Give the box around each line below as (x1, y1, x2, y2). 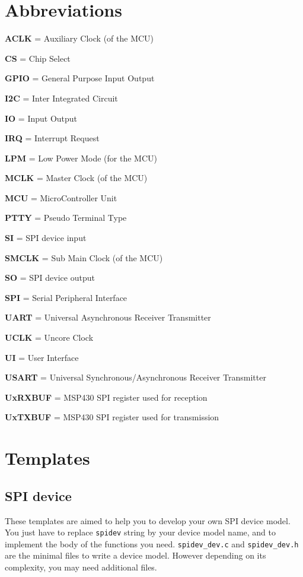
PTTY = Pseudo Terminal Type (5, 211, 127, 224)
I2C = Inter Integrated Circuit (5, 91, 118, 104)
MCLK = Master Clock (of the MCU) (5, 172, 148, 184)
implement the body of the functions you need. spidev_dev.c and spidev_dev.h (5, 537, 299, 550)
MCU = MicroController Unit (5, 191, 117, 204)
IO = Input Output (5, 112, 78, 124)
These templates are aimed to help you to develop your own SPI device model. (5, 514, 291, 527)
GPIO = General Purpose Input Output (5, 72, 155, 84)
